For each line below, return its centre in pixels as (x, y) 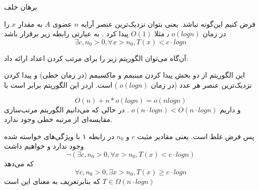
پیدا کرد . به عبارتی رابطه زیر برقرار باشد (66, 34)
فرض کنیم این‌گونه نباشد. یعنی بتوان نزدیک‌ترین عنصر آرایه (168, 23)
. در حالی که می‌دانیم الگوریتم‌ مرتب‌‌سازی (67, 109)
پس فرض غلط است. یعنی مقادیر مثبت (196, 136)
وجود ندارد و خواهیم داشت (44, 146)
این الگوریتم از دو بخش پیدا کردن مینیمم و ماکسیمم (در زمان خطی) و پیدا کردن (124, 75)
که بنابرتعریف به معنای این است (52, 181)
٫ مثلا (162, 34)
